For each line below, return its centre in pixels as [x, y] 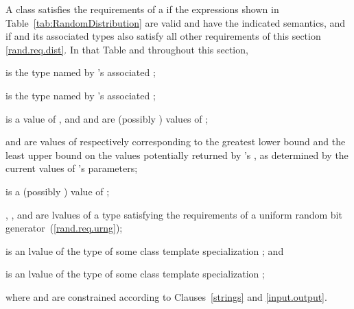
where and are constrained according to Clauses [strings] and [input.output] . [166, 296]
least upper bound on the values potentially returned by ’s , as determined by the [177, 154]
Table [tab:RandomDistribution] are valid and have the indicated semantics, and [176, 22]
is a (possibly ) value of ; [58, 191]
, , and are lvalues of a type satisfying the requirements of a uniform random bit [174, 214]
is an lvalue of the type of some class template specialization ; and [145, 250]
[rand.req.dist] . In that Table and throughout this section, [127, 49]
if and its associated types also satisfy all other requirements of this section [163, 36]
